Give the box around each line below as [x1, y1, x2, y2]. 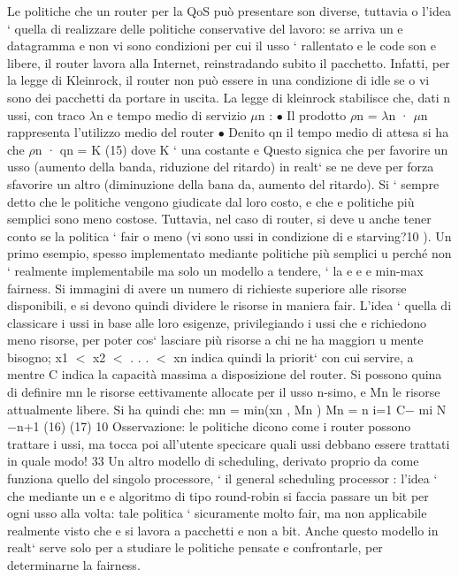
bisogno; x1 [7, 347, 68, 366]
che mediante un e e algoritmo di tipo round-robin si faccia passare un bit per [7, 486, 429, 505]
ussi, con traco [7, 105, 86, 124]
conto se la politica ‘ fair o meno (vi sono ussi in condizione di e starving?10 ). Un [7, 226, 452, 245]
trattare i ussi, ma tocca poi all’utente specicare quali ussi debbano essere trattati [7, 434, 450, 452]
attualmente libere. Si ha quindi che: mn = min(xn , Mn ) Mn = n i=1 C [7, 399, 406, 418]
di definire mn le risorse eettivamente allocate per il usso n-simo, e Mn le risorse [7, 383, 440, 401]
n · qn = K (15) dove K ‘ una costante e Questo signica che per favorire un [34, 140, 448, 158]
